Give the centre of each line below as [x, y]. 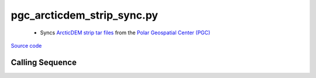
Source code [26, 45]
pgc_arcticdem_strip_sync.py [84, 15]
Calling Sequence [44, 62]
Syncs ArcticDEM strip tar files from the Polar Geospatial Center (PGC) [125, 33]
